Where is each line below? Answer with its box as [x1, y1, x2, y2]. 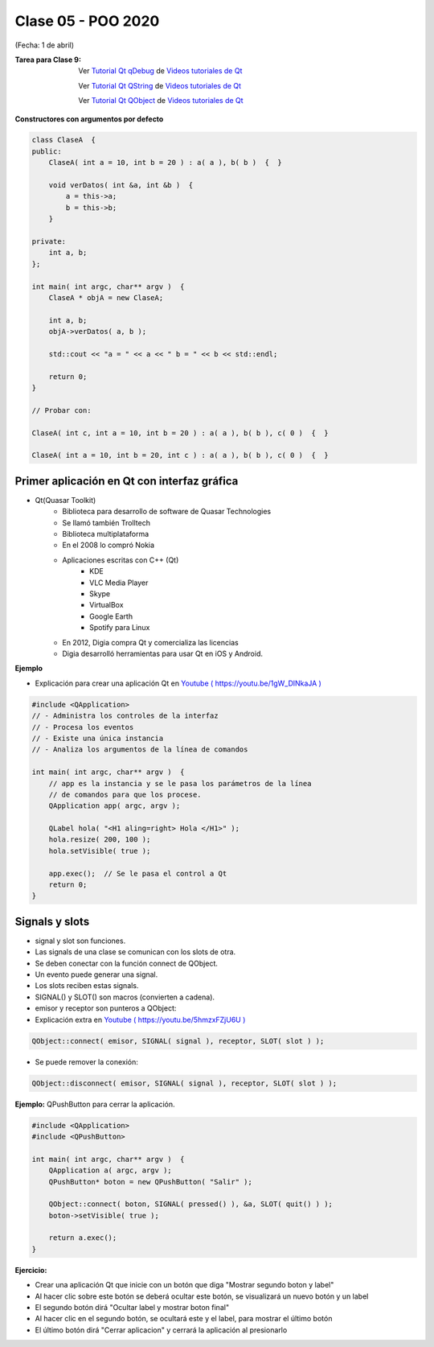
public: [31, 146, 62, 156]
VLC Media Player [89, 578, 149, 587]
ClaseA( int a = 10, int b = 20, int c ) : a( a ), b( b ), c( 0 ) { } [31, 451, 329, 460]
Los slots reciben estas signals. [35, 981, 139, 991]
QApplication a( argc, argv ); [48, 1166, 172, 1175]
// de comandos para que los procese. [48, 789, 202, 799]
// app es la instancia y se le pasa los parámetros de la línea [48, 779, 312, 788]
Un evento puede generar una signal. [35, 970, 158, 979]
